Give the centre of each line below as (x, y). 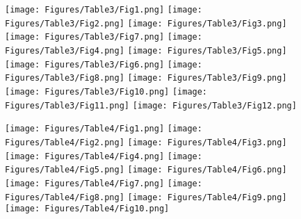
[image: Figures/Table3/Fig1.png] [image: (104, 10)
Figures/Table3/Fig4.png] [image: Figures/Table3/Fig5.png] (146, 50)
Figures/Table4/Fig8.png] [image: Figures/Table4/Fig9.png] (146, 197)
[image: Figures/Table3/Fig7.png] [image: (104, 37)
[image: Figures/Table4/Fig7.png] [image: (104, 183)
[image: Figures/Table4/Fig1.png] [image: (104, 129)
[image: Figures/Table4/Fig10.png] (87, 209)
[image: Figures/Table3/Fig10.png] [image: (106, 91)
